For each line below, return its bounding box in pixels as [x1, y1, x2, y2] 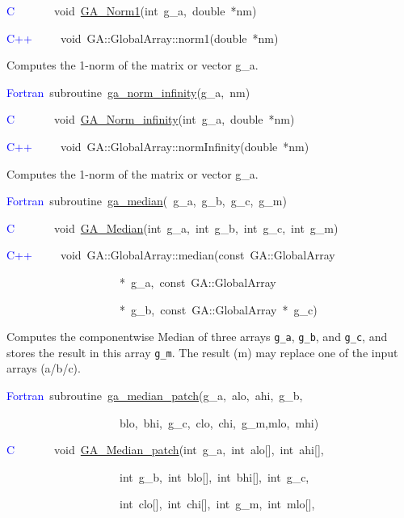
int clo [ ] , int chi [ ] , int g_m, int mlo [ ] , [119, 495, 315, 512]
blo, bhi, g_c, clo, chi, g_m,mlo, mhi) [119, 414, 319, 431]
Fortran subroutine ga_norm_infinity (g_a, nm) [6, 83, 250, 100]
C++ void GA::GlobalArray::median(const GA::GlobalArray [6, 246, 335, 263]
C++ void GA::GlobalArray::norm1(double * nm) [6, 29, 279, 46]
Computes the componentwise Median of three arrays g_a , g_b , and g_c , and [6, 328, 388, 345]
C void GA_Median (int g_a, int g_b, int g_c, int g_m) [6, 219, 339, 236]
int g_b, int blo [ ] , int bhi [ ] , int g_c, [119, 468, 309, 485]
